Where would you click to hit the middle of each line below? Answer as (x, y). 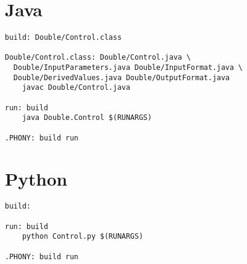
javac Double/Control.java (76, 88)
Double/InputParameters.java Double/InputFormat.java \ (128, 68)
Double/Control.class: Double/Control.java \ (98, 58)
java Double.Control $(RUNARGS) (87, 118)
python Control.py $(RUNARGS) (83, 237)
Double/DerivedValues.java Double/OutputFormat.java (122, 77)
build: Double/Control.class (63, 38)
